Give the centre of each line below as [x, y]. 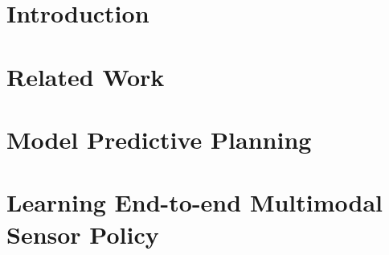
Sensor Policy [83, 234]
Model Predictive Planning [159, 139]
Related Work [86, 76]
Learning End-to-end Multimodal [195, 202]
